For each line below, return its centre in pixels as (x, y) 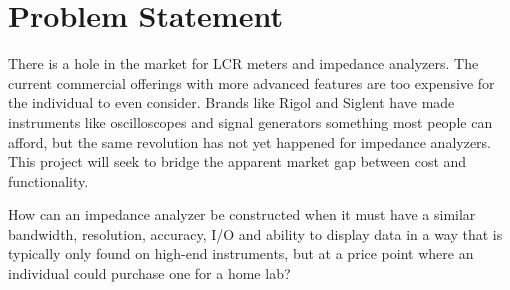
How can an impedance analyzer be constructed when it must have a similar (242, 214)
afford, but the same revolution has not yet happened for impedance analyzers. (250, 141)
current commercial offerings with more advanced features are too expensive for (251, 82)
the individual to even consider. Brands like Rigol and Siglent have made (231, 102)
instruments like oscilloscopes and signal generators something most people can (250, 121)
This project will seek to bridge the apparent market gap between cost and (237, 161)
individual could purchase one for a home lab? (149, 273)
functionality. (48, 180)
